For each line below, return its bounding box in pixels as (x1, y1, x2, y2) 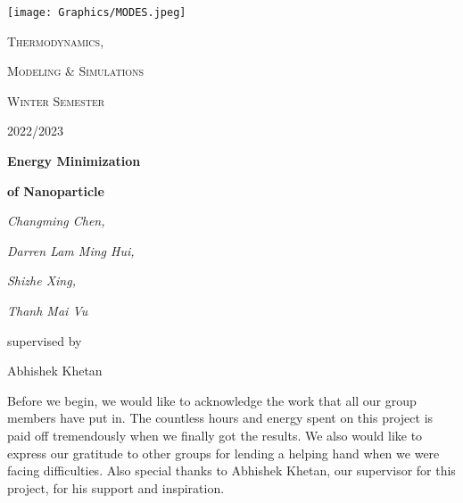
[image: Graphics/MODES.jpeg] (7, 6, 186, 19)
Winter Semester (7, 91, 105, 110)
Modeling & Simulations (7, 62, 145, 80)
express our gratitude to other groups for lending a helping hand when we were (7, 443, 440, 462)
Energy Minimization (7, 152, 141, 170)
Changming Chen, (7, 211, 105, 230)
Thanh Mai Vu (7, 301, 88, 319)
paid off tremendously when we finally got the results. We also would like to (7, 425, 423, 444)
